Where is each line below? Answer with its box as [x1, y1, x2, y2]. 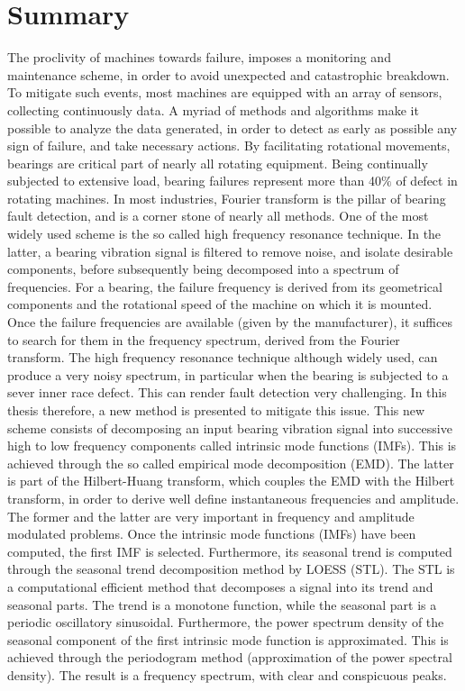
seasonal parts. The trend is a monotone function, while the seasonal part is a [7, 595, 437, 614]
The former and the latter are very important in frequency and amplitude [7, 506, 415, 525]
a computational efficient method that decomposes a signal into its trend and [7, 577, 433, 596]
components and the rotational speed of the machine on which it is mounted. [7, 295, 433, 314]
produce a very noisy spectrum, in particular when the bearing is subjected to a [7, 365, 449, 384]
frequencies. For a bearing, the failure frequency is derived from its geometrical [7, 277, 442, 295]
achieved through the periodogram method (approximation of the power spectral [7, 648, 452, 667]
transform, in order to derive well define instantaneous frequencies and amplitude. [7, 488, 460, 507]
